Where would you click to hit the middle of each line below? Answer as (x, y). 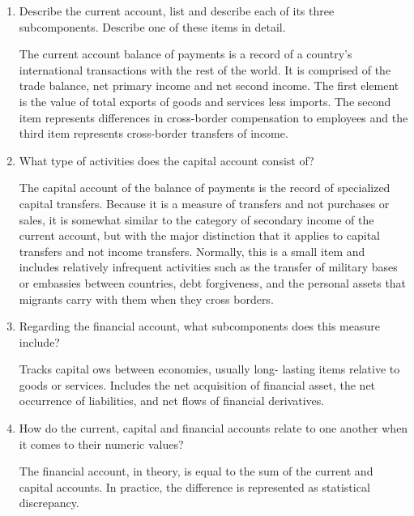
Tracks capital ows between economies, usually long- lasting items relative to (209, 369)
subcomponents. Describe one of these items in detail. (152, 26)
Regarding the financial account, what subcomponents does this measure (199, 326)
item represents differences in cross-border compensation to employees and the (213, 117)
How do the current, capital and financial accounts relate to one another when (213, 428)
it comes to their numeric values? (101, 444)
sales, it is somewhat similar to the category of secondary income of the (196, 219)
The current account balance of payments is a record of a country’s (186, 54)
